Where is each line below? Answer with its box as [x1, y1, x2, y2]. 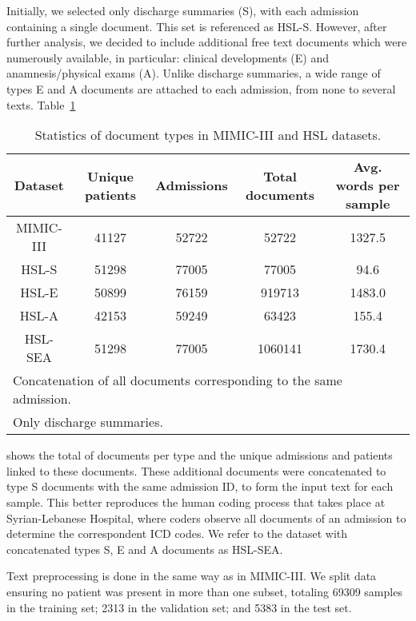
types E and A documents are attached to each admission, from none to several [6, 80, 396, 97]
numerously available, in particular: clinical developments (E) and [6, 49, 330, 66]
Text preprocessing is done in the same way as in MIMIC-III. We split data [6, 567, 377, 584]
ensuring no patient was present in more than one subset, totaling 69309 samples [6, 583, 402, 599]
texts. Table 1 [6, 96, 76, 113]
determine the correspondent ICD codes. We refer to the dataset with [6, 525, 348, 542]
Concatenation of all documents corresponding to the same [13, 371, 342, 390]
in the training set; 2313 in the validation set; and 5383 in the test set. [6, 599, 352, 615]
